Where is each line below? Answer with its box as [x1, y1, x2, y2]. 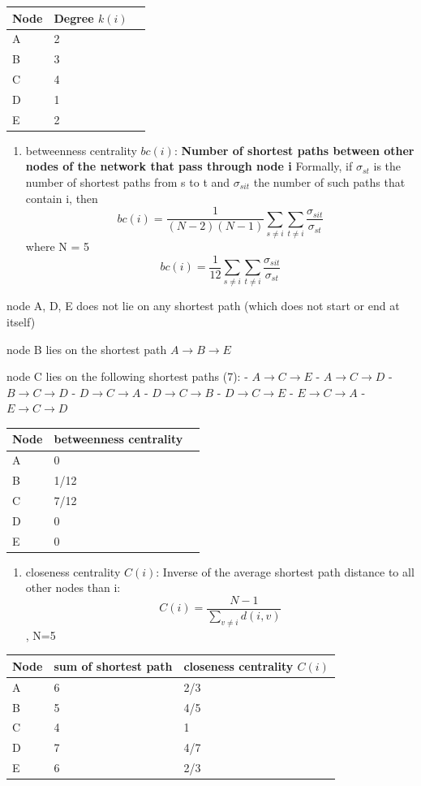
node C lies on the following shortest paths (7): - [6, 368, 248, 385]
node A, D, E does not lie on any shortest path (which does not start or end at [6, 297, 400, 314]
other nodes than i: [25, 579, 121, 596]
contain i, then [25, 189, 98, 206]
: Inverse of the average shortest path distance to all [156, 563, 415, 580]
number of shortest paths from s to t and [25, 174, 230, 190]
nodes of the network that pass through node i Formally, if [25, 158, 353, 175]
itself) [6, 313, 36, 330]
